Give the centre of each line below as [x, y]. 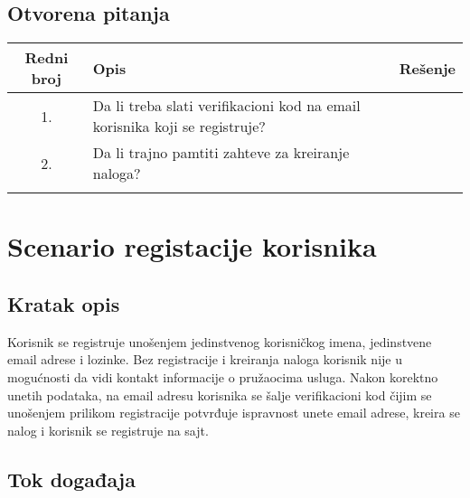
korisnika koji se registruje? [179, 127]
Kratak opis [64, 303]
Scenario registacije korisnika [192, 246]
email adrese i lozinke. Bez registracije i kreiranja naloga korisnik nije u [205, 359]
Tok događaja [71, 479]
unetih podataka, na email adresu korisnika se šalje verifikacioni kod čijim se [220, 395]
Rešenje [427, 68]
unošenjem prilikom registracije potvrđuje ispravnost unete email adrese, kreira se [234, 413]
